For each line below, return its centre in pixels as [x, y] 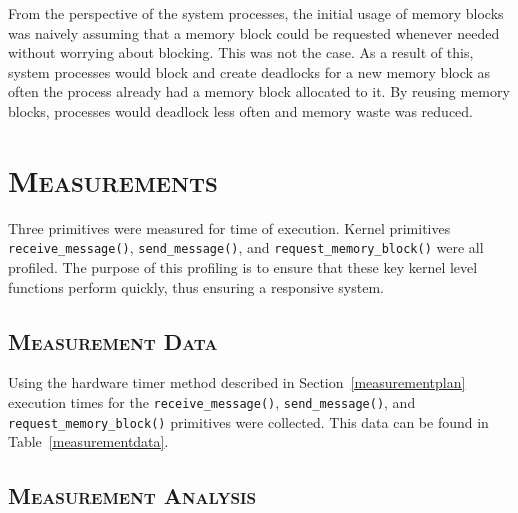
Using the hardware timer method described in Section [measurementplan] [237, 382]
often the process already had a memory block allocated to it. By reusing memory [259, 91]
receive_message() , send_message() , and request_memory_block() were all [246, 247]
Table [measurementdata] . [88, 441]
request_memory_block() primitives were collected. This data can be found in [248, 421]
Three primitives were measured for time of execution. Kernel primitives [229, 227]
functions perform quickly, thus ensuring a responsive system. [196, 286]
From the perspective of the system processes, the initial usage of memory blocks [256, 13]
